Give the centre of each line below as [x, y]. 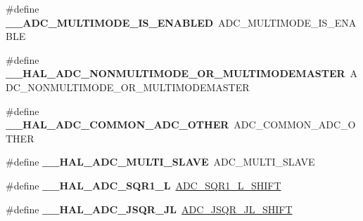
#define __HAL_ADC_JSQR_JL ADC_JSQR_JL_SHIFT [149, 209]
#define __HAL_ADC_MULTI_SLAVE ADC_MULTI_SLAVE [160, 162]
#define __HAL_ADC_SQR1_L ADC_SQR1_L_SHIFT [144, 185]
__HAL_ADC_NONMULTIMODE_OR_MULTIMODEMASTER [176, 73]
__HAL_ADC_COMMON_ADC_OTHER [117, 125]
